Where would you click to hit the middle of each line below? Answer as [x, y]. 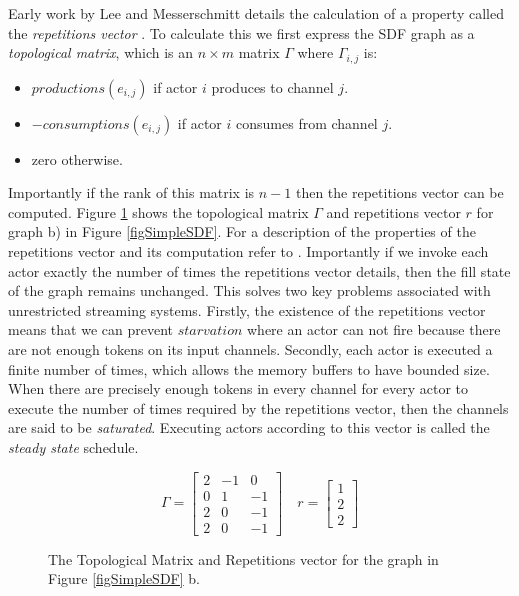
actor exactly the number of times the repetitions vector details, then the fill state [259, 270]
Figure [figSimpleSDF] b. [124, 578]
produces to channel [272, 86]
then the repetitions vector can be [399, 192]
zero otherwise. [77, 158]
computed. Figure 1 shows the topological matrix [158, 211]
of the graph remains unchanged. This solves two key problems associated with [249, 290]
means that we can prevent [90, 329]
